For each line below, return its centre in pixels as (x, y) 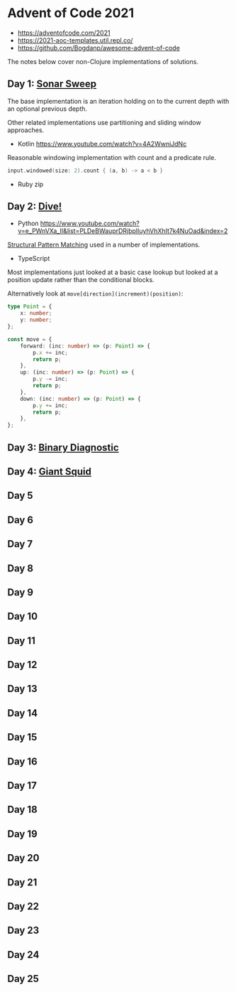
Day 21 (22, 882)
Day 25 (23, 979)
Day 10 (22, 616)
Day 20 (24, 858)
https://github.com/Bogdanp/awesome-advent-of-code (99, 48)
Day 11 (21, 641)
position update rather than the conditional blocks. (81, 280)
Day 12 (22, 665)
